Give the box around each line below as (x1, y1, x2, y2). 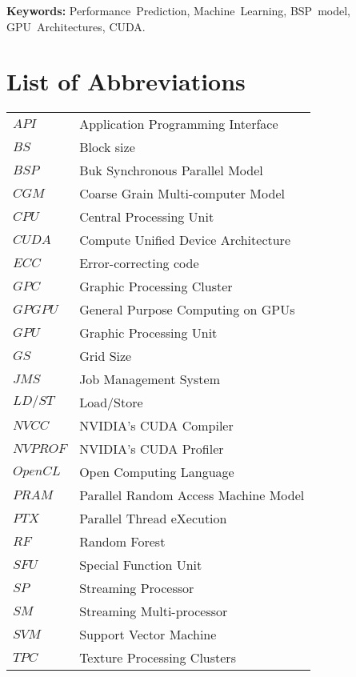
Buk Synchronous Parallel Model (79, 161, 263, 180)
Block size (79, 138, 135, 157)
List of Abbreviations (6, 65, 246, 98)
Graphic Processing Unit (79, 323, 218, 343)
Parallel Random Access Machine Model (79, 486, 305, 505)
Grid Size (79, 347, 132, 366)
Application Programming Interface (79, 114, 278, 134)
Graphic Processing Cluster (79, 277, 233, 296)
